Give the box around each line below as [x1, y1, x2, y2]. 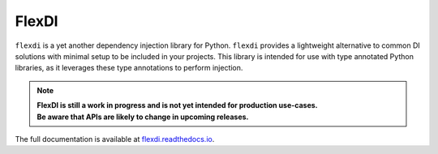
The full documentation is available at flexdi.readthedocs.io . [15, 134, 215, 143]
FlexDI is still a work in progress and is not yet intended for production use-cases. [36, 101, 318, 110]
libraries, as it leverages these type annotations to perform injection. [15, 63, 243, 73]
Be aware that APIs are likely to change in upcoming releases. [36, 112, 249, 122]
